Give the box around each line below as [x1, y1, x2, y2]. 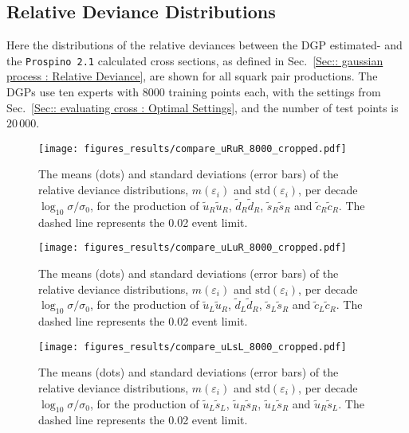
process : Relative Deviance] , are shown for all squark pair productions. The [6, 68, 378, 84]
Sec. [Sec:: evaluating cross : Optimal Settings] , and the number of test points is [6, 99, 399, 115]
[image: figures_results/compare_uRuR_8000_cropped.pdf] [38, 142, 347, 154]
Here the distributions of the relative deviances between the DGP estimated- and [6, 37, 403, 53]
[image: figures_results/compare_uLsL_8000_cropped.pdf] [38, 341, 347, 353]
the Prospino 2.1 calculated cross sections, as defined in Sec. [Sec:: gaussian [6, 52, 383, 68]
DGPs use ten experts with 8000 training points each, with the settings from [6, 84, 381, 100]
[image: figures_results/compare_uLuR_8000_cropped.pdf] [38, 242, 347, 254]
